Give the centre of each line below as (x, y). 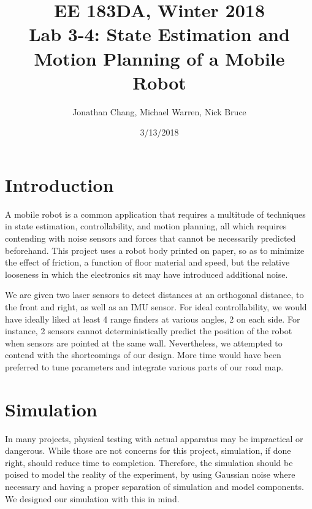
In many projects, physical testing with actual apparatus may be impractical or (154, 438)
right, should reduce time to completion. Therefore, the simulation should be (149, 462)
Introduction (59, 184)
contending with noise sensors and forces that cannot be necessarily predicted (150, 238)
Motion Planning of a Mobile (159, 58)
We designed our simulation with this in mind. (92, 498)
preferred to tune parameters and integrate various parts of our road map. (144, 366)
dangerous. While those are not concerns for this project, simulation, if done (148, 450)
